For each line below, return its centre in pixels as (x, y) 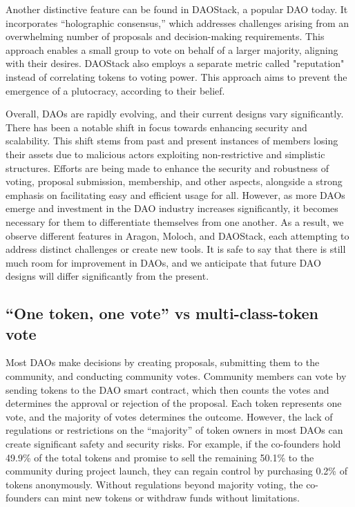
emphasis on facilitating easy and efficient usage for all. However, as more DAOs (175, 194)
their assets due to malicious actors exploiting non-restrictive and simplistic (165, 154)
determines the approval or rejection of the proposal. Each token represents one (174, 403)
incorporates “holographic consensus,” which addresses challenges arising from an (177, 22)
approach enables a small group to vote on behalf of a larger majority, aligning (172, 49)
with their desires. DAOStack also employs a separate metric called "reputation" (175, 63)
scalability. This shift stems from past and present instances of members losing (172, 141)
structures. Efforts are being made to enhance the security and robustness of (167, 168)
